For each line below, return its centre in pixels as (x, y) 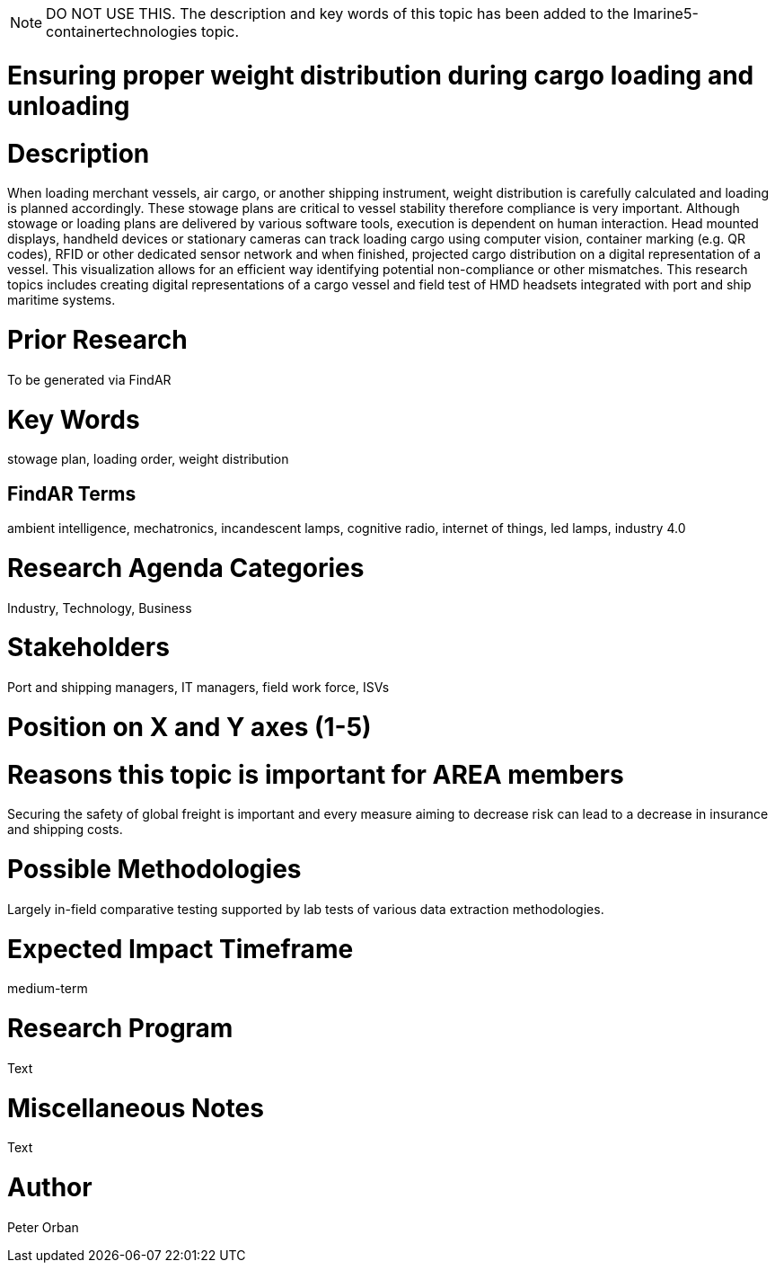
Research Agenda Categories (186, 568)
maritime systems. (62, 300)
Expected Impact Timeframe (181, 949)
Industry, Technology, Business (100, 608)
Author (50, 1188)
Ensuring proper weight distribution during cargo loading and (381, 75)
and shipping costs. (65, 830)
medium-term (48, 989)
